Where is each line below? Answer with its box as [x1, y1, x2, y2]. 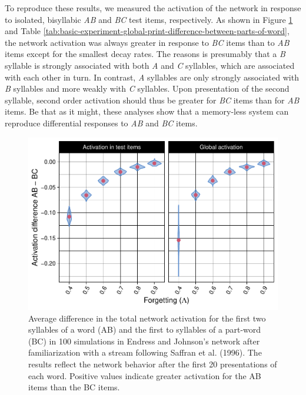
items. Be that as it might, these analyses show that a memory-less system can [5, 105, 289, 118]
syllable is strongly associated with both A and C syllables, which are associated [5, 59, 295, 71]
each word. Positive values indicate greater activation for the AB [28, 369, 261, 381]
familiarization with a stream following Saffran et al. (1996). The [28, 346, 262, 359]
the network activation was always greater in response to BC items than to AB [5, 36, 290, 48]
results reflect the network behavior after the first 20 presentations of [28, 358, 277, 370]
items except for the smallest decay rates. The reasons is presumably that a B [5, 48, 285, 60]
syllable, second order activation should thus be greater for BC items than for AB [5, 93, 300, 106]
